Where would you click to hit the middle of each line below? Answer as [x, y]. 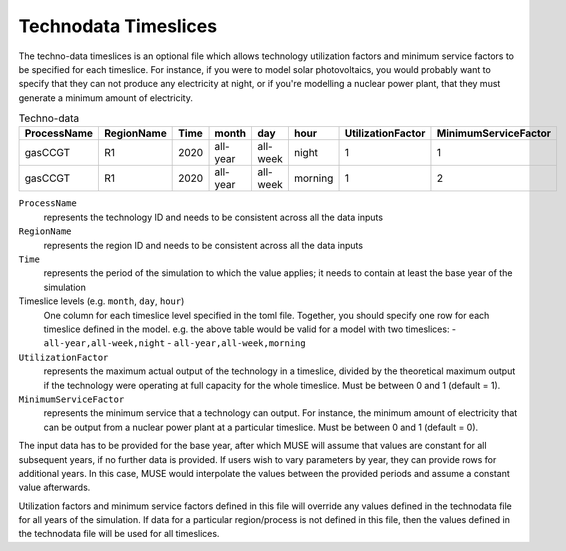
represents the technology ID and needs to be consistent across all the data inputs [213, 217]
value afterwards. [54, 487]
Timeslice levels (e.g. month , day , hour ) [101, 301]
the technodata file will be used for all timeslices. [119, 534]
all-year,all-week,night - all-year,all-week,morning [174, 343]
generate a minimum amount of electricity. [106, 97]
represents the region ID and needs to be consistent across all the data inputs [203, 245]
